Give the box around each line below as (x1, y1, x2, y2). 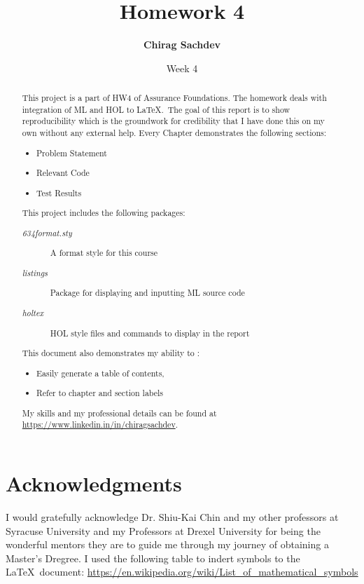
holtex (22, 307, 43, 318)
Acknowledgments (6, 469, 182, 498)
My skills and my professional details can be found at (22, 407, 217, 419)
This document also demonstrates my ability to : (22, 347, 200, 359)
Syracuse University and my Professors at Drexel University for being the (6, 523, 321, 538)
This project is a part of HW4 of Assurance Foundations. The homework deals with (22, 92, 327, 104)
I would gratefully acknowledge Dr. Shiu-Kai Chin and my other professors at (6, 509, 339, 524)
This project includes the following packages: (22, 207, 185, 219)
